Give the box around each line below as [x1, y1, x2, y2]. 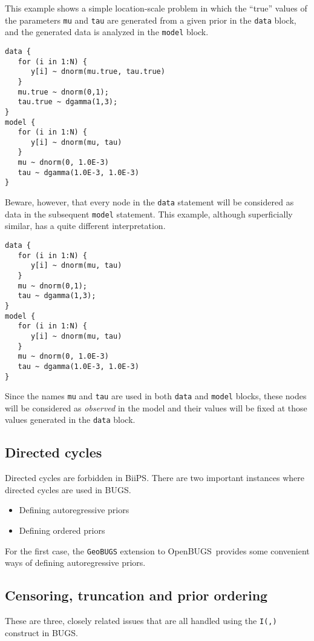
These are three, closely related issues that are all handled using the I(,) [5, 614, 277, 627]
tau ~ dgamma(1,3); [18, 291, 96, 301]
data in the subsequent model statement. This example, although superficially [5, 207, 293, 220]
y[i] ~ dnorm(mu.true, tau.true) [30, 67, 165, 76]
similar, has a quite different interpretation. [5, 219, 166, 232]
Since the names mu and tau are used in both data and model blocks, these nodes [5, 390, 307, 402]
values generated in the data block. [5, 413, 136, 426]
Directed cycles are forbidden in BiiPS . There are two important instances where [5, 471, 304, 484]
